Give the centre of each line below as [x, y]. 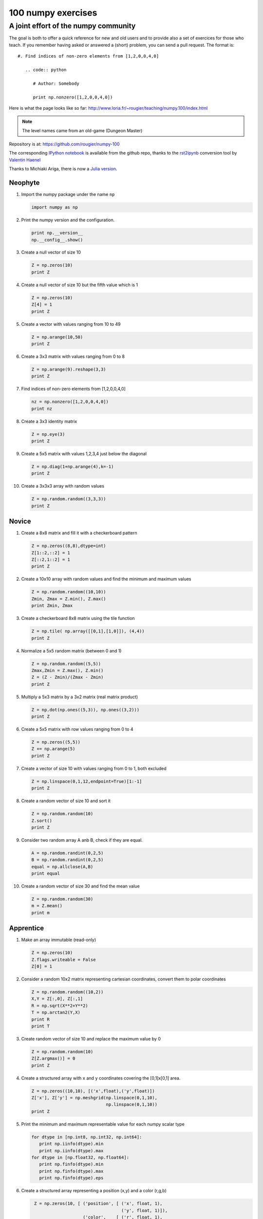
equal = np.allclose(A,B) [62, 866]
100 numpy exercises [53, 13]
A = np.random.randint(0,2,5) [67, 853]
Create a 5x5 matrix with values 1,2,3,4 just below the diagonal [84, 454]
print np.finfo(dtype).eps [71, 1178]
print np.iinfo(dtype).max [71, 1150]
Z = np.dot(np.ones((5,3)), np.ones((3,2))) [85, 710]
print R [40, 1019]
